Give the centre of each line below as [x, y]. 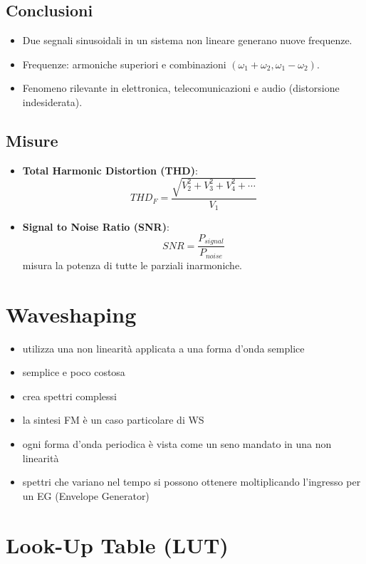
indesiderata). [52, 101]
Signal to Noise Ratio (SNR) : [96, 227]
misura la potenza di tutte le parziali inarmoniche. [132, 265]
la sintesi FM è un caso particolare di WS [113, 420]
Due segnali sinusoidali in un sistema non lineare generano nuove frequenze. [187, 40]
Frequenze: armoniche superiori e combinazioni [124, 64]
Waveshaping [71, 314]
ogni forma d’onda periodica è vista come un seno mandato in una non [177, 444]
